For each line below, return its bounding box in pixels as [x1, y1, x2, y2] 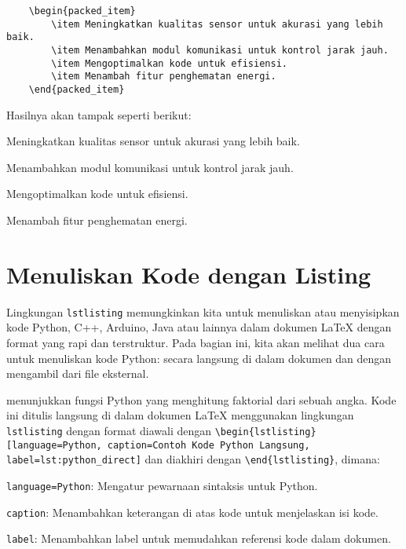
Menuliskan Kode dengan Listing [6, 258, 371, 290]
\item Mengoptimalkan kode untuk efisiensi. [51, 57, 287, 69]
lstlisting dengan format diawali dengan [6, 422, 212, 438]
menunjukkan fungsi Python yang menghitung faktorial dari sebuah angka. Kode [6, 391, 397, 408]
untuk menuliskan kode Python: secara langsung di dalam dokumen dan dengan [6, 350, 392, 366]
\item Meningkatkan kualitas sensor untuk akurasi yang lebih [51, 18, 383, 30]
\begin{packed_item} [28, 5, 136, 16]
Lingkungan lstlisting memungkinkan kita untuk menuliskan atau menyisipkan [6, 303, 400, 320]
